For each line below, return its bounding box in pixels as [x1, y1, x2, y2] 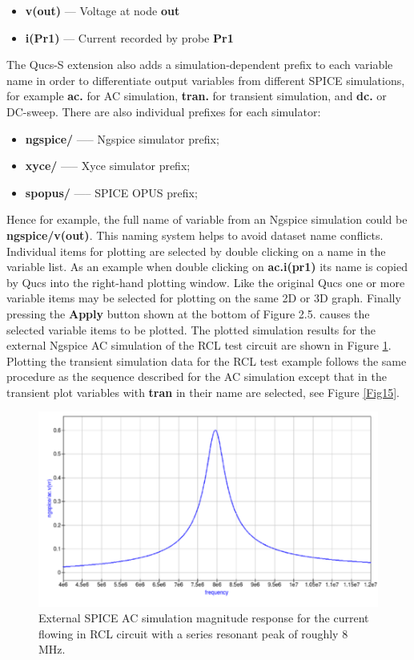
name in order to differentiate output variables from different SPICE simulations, [6, 71, 405, 88]
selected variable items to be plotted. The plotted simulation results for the [6, 321, 376, 338]
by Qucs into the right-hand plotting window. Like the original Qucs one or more [6, 273, 405, 290]
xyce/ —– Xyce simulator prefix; [25, 157, 191, 174]
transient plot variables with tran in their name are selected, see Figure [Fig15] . [6, 383, 400, 400]
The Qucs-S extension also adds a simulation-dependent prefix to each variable [6, 56, 393, 73]
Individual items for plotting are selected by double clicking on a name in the [6, 242, 386, 259]
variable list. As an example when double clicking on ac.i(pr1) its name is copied [6, 258, 408, 275]
